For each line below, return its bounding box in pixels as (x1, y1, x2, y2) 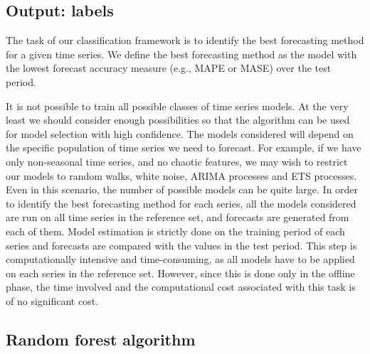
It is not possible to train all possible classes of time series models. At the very (6, 98, 349, 113)
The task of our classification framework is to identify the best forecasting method (6, 33, 364, 48)
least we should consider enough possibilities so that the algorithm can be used (6, 112, 350, 127)
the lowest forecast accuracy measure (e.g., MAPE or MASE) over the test (6, 60, 332, 75)
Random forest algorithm (6, 328, 196, 350)
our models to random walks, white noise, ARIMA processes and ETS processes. (6, 168, 357, 183)
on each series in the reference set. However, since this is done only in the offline (6, 265, 355, 280)
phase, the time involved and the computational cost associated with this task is (6, 279, 356, 294)
